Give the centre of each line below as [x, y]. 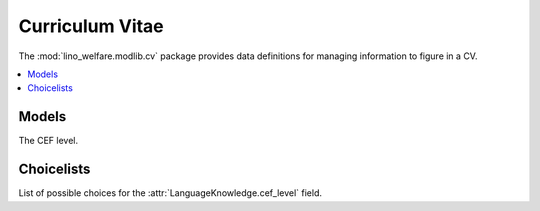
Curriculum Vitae [91, 26]
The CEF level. [48, 141]
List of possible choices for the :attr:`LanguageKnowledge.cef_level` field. [170, 193]
